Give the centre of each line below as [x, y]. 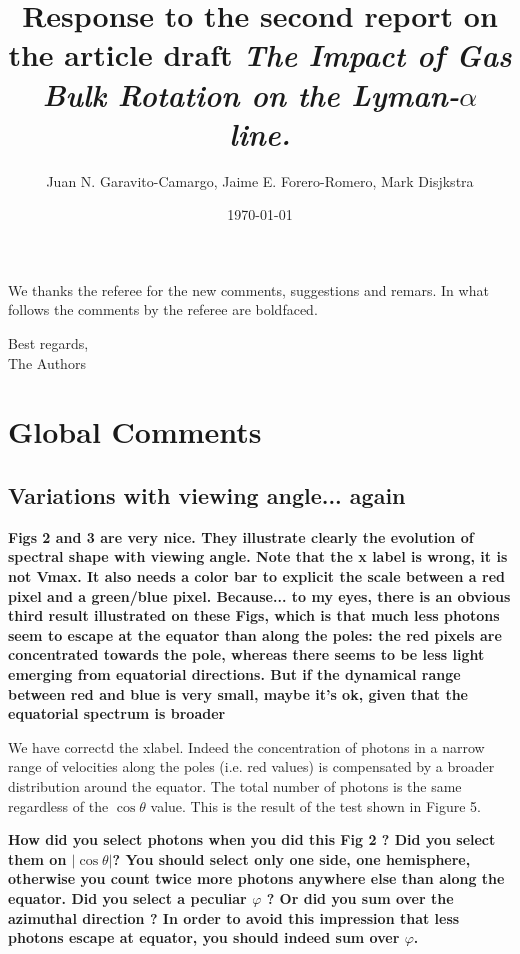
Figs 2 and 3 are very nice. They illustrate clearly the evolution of [241, 536]
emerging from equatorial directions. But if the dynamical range [234, 673]
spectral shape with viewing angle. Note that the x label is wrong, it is [258, 556]
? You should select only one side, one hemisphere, [291, 858]
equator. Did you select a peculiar [127, 897]
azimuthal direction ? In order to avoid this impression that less [234, 917]
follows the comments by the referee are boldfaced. [163, 309]
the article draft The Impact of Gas [260, 55]
